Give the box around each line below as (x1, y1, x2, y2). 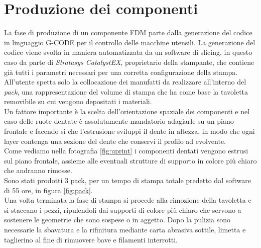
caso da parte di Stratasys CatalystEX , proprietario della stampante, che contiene (4, 56, 254, 67)
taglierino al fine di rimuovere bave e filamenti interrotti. (4, 234, 178, 244)
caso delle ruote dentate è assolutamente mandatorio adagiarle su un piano (4, 116, 234, 126)
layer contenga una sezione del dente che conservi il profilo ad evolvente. (4, 135, 226, 146)
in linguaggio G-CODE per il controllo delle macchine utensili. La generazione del (4, 37, 255, 47)
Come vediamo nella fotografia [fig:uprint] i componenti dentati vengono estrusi (4, 145, 248, 156)
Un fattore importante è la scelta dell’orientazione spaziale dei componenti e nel (4, 106, 250, 116)
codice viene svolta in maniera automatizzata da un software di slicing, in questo (4, 47, 252, 57)
